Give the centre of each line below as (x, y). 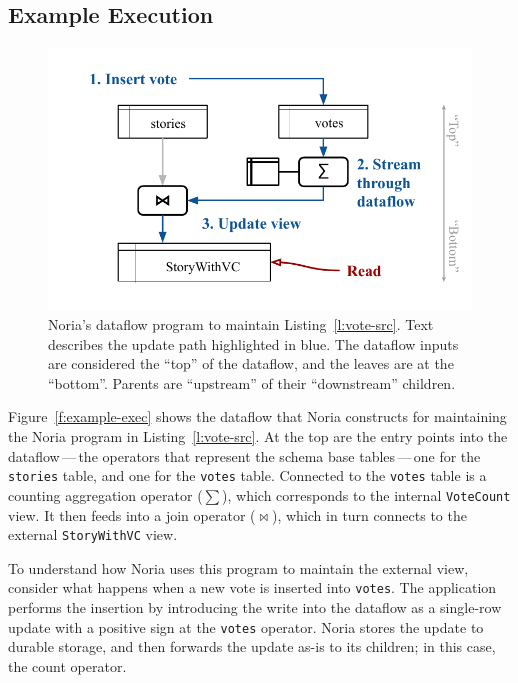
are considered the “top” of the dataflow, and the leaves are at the (251, 363)
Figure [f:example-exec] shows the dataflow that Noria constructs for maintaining (257, 416)
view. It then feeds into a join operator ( (132, 514)
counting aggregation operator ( (105, 494)
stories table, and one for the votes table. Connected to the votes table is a (247, 475)
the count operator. (67, 665)
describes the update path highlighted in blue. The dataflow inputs (253, 343)
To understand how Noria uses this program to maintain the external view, (238, 567)
